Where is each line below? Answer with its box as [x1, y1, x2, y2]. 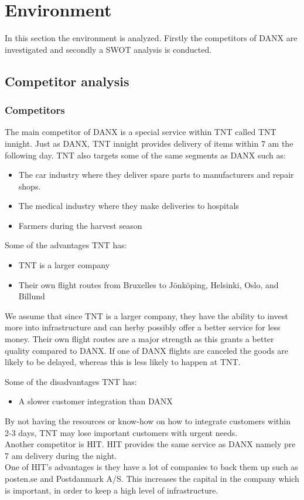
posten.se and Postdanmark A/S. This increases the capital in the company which [5, 472, 299, 484]
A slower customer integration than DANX [18, 395, 173, 407]
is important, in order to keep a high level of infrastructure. [5, 484, 218, 496]
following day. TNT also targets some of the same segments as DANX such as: [5, 148, 286, 161]
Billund [18, 290, 45, 302]
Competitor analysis [5, 72, 129, 90]
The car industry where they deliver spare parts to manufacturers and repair [18, 168, 294, 181]
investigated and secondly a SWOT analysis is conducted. [5, 43, 212, 55]
